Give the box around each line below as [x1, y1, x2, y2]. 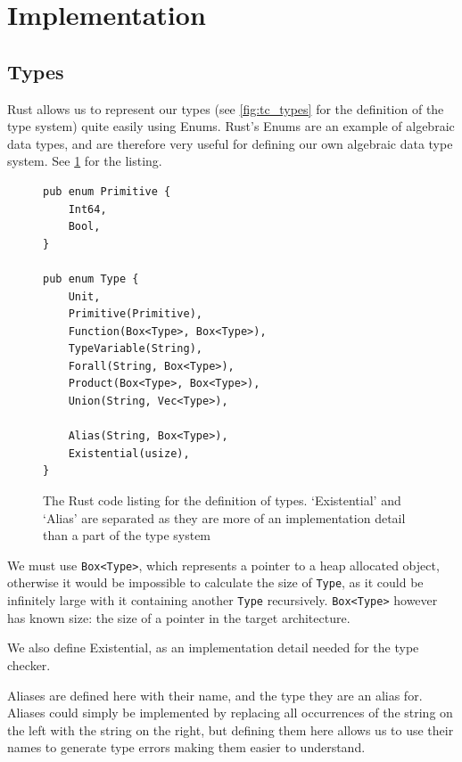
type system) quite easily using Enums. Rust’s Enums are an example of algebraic [7, 117, 455, 135]
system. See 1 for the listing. [7, 152, 162, 170]
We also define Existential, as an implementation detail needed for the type [7, 638, 419, 657]
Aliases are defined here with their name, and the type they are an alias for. [7, 685, 423, 704]
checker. [7, 655, 51, 674]
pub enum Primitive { [43, 184, 171, 198]
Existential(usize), [68, 447, 190, 460]
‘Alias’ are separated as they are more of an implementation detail [43, 508, 406, 527]
